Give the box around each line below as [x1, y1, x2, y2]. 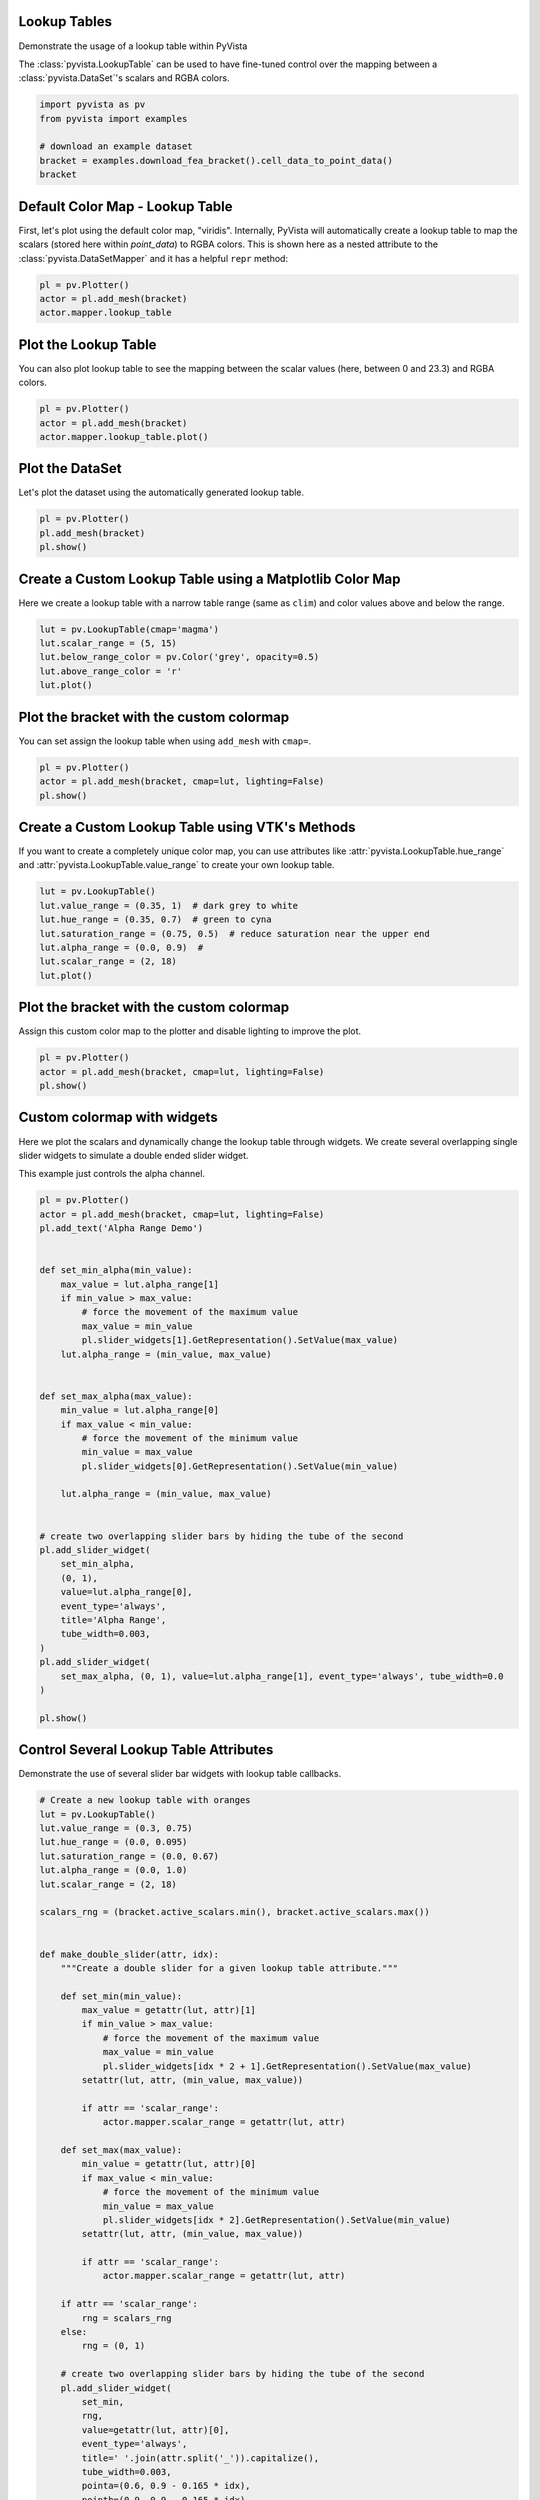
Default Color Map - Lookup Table [18, 198, 234, 215]
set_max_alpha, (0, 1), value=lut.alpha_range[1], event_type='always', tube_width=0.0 [60, 1670, 504, 1682]
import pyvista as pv [39, 99, 146, 110]
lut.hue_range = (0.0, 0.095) [39, 1836, 188, 1848]
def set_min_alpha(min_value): [39, 1265, 194, 1276]
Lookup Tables [18, 13, 112, 30]
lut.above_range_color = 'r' [39, 665, 183, 677]
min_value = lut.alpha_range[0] [60, 1405, 220, 1416]
